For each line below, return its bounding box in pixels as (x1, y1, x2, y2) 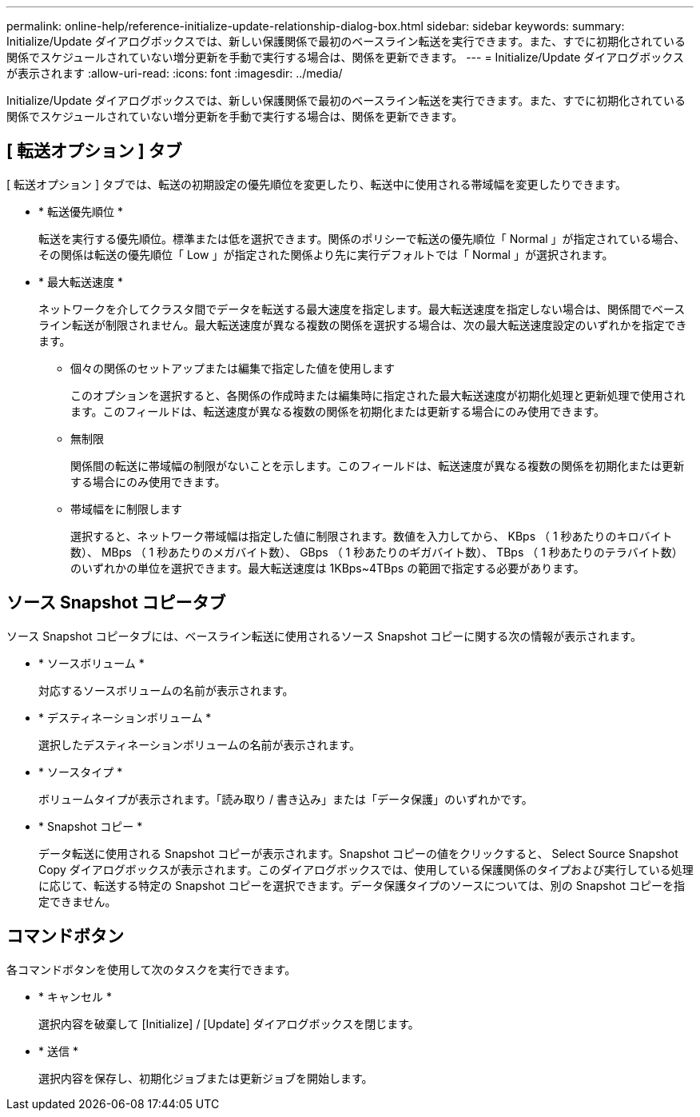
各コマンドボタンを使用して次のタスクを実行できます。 (6, 962, 296, 976)
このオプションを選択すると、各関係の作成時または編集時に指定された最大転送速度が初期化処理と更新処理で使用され (70, 388, 686, 402)
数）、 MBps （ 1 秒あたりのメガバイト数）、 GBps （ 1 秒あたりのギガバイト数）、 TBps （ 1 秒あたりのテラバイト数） (70, 545, 683, 559)
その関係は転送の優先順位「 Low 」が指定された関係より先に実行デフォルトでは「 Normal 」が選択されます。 (38, 247, 614, 261)
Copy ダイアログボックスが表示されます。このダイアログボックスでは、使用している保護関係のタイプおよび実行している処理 (38, 862, 694, 876)
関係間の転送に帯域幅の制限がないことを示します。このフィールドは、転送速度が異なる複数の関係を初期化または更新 (70, 458, 685, 473)
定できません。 (38, 894, 117, 908)
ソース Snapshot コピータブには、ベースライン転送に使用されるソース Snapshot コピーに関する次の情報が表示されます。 (6, 628, 642, 643)
